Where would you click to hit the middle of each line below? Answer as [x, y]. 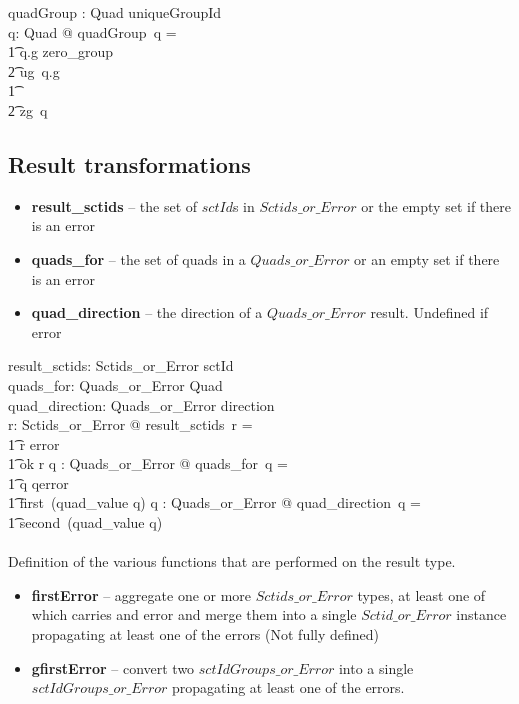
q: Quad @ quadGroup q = [92, 31]
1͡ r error [34, 443]
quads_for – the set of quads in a [138, 258]
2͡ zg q [28, 109]
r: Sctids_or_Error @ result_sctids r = [130, 424]
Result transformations [129, 163]
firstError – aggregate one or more [141, 594]
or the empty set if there [436, 205]
